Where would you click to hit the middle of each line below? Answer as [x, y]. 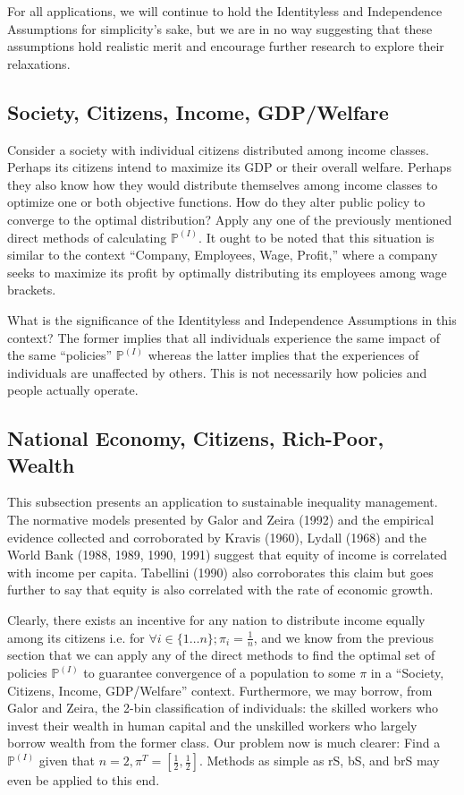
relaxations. [39, 63]
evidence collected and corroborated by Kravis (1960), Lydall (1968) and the [217, 537]
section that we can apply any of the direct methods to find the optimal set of [221, 655]
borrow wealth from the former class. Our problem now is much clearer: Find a [224, 743]
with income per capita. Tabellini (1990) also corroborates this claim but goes [220, 572]
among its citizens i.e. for [76, 637]
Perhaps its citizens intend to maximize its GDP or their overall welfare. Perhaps [229, 167]
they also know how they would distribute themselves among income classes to [223, 184]
